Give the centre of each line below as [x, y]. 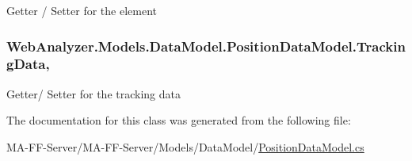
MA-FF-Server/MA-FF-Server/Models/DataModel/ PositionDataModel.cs [185, 146]
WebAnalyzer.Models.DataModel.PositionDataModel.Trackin [206, 46]
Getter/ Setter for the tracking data [93, 93]
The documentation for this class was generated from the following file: [179, 120]
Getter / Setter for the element [82, 10]
